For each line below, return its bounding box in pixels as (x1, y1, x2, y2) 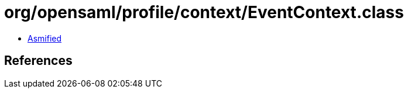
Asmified (28, 33, 62, 43)
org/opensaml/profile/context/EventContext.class (4, 2, 404, 22)
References (4, 53, 73, 68)
